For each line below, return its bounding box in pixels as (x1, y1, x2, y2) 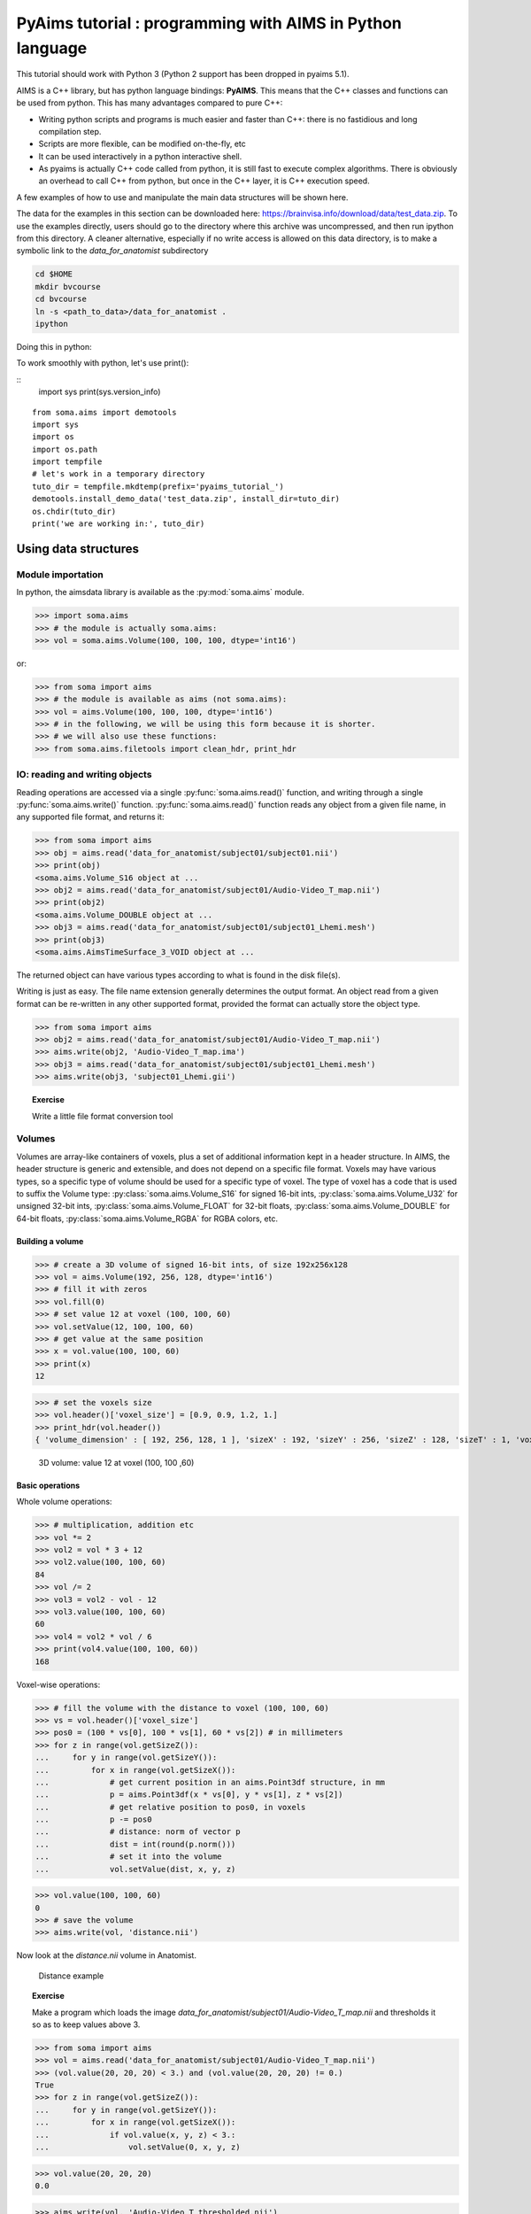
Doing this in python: (16, 341, 92, 352)
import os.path (32, 444, 98, 454)
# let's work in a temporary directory (32, 469, 205, 479)
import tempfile (32, 457, 103, 467)
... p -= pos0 (35, 1815, 152, 1824)
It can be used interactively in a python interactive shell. (38, 151, 242, 161)
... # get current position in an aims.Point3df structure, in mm (35, 1777, 385, 1787)
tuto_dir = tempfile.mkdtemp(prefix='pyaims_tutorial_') (32, 481, 285, 492)
